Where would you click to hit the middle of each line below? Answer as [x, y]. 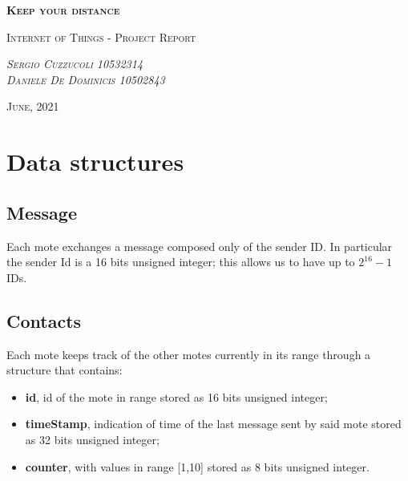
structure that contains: [65, 370]
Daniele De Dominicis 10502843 [86, 79]
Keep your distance [63, 10]
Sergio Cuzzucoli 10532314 [75, 64]
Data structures [95, 162]
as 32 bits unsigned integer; [92, 439]
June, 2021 [33, 106]
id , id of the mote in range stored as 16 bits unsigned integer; [176, 396]
